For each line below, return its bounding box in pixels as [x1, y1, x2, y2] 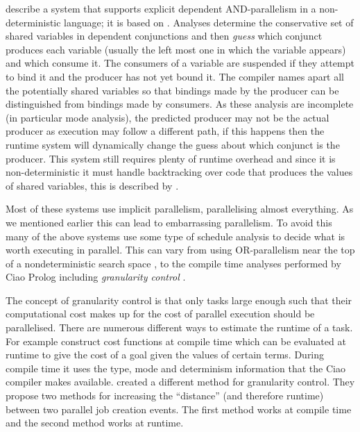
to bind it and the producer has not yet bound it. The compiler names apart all [6, 69, 345, 83]
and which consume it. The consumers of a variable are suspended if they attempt [6, 56, 354, 70]
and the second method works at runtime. [6, 415, 184, 430]
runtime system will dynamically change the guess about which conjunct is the [6, 137, 340, 151]
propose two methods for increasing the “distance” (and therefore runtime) [6, 388, 324, 403]
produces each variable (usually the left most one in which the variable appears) [6, 42, 346, 56]
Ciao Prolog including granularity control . [6, 269, 186, 284]
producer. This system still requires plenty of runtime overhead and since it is [6, 151, 336, 165]
